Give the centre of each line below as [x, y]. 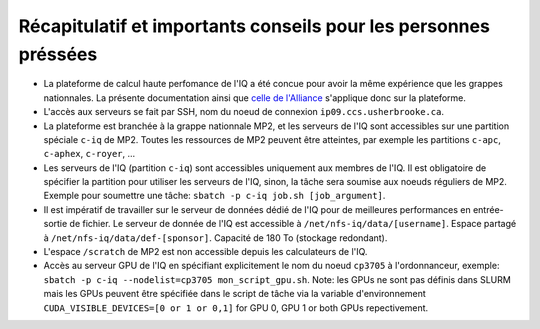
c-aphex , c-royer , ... [89, 154]
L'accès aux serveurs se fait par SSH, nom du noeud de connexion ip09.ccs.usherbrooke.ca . [244, 112]
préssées [58, 54]
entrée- [488, 209]
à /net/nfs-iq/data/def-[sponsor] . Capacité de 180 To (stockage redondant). [215, 237]
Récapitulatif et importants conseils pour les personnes [254, 26]
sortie [55, 224]
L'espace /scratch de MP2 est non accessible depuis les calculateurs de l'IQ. [205, 252]
